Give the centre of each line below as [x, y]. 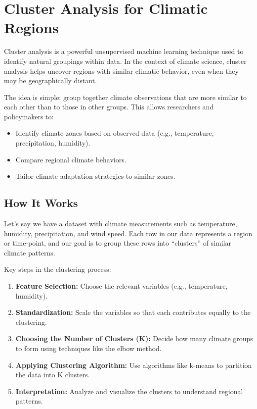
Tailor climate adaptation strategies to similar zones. [95, 176]
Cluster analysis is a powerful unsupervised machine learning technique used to [124, 51]
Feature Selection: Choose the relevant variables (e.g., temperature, [122, 286]
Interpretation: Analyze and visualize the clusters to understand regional [129, 391]
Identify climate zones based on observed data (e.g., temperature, [115, 133]
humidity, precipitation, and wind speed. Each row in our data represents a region [128, 233]
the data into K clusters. [53, 375]
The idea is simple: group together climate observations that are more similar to [125, 97]
